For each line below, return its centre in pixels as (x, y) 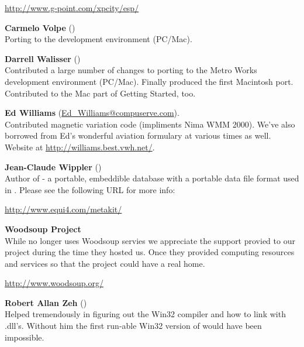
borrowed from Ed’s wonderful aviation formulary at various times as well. (138, 135)
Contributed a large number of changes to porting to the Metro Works (131, 70)
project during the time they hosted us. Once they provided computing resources (150, 252)
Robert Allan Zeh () (46, 302)
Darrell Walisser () (43, 58)
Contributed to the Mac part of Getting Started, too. (100, 93)
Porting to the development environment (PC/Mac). (99, 39)
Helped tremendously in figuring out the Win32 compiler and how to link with (145, 314)
